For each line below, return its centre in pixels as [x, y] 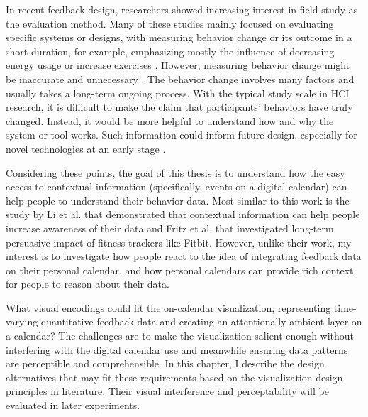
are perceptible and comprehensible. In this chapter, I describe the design [165, 363]
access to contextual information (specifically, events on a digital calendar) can [177, 186]
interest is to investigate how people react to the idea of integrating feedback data [184, 256]
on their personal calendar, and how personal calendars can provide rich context [180, 270]
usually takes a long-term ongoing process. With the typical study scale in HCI [178, 93]
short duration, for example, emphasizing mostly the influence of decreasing [170, 51]
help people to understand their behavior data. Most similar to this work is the [178, 200]
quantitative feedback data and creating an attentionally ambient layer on [201, 321]
